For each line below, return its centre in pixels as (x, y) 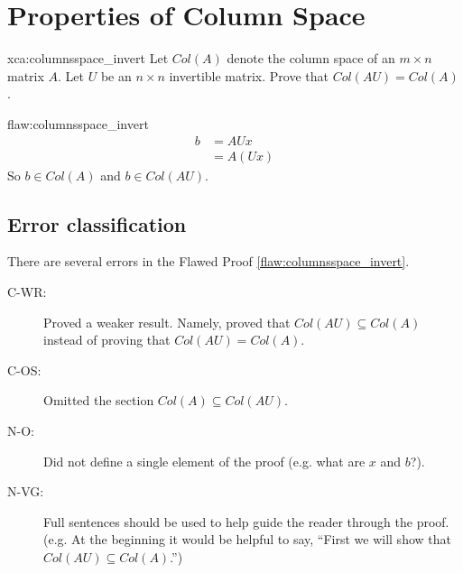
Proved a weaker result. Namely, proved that (167, 322)
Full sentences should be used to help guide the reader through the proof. (246, 521)
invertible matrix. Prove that (249, 75)
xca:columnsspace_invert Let (88, 58)
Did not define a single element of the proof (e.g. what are (204, 461)
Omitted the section (99, 400)
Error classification (97, 223)
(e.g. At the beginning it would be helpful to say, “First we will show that (247, 539)
